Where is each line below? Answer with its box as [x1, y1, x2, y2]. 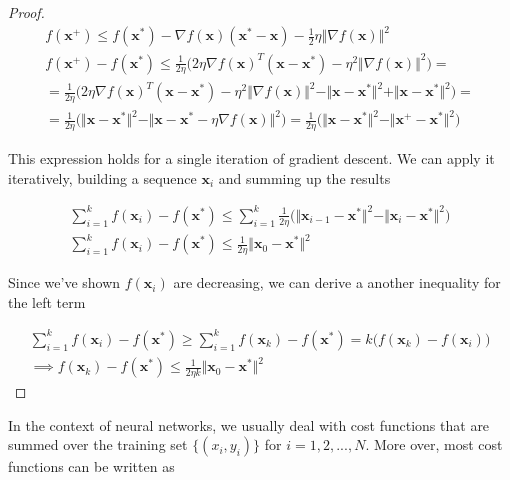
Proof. [8, 2, 45, 22]
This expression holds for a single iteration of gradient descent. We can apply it [8, 148, 495, 169]
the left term [8, 291, 86, 312]
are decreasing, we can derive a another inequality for [173, 272, 501, 293]
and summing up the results [218, 167, 391, 188]
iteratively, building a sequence [8, 167, 197, 188]
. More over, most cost [365, 434, 503, 455]
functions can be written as [8, 456, 175, 477]
